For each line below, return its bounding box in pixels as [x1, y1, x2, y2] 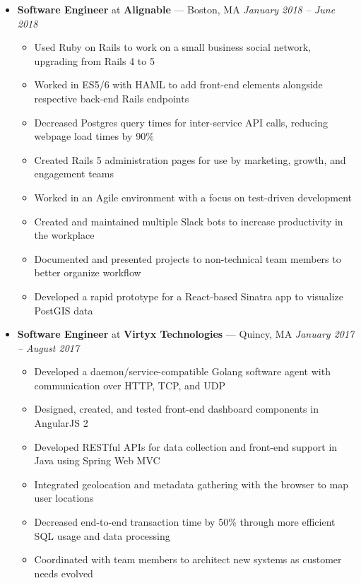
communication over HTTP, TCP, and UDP [34, 377, 225, 392]
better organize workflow [34, 265, 141, 280]
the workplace [34, 228, 95, 242]
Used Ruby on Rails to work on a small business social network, [34, 40, 312, 54]
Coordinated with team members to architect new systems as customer [34, 552, 342, 567]
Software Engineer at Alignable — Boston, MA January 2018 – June [17, 2, 336, 16]
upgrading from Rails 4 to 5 [34, 53, 155, 68]
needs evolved [34, 565, 93, 580]
